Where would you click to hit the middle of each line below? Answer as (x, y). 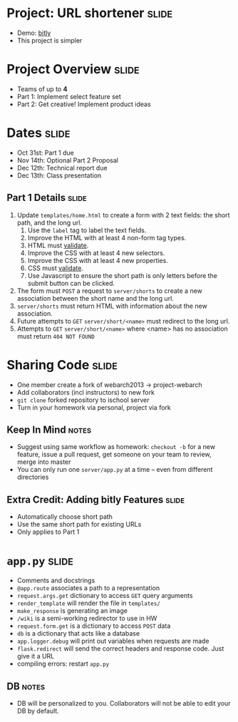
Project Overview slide (73, 69)
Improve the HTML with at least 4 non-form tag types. (107, 237)
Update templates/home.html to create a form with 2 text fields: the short (123, 215)
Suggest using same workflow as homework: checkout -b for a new (116, 447)
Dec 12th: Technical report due (62, 167)
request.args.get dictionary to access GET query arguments (105, 596)
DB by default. (38, 711)
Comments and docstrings (56, 581)
